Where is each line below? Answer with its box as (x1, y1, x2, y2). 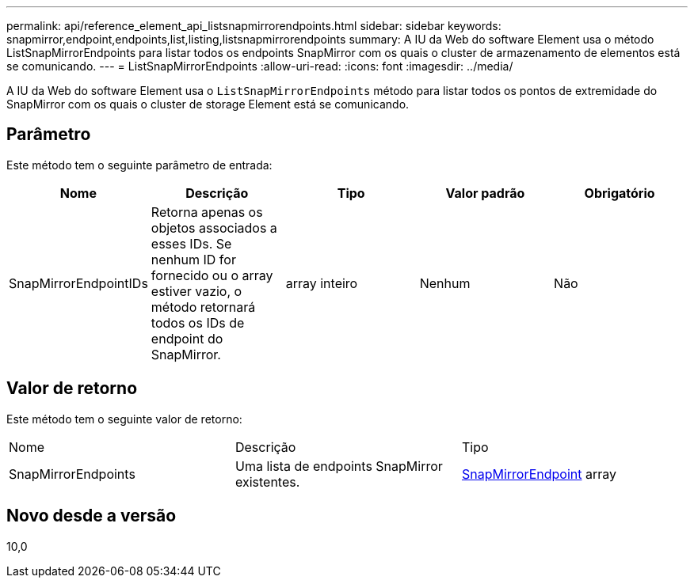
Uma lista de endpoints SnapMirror (235, 457, 443, 474)
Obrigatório (584, 184, 655, 201)
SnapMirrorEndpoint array (461, 465, 617, 482)
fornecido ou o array (151, 267, 273, 283)
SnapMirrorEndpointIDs (9, 275, 148, 291)
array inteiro (285, 275, 358, 291)
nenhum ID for (151, 251, 236, 267)
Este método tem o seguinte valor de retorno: (6, 411, 242, 426)
